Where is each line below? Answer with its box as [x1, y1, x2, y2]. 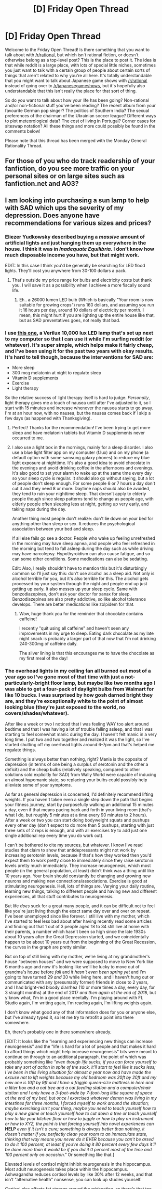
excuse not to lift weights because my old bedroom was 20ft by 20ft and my [5, 1074, 157, 1080]
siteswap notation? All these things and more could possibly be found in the [5, 123, 156, 129]
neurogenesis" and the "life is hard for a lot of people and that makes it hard [5, 1044, 156, 1049]
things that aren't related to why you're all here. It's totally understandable [5, 72, 152, 78]
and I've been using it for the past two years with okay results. [5, 348, 154, 354]
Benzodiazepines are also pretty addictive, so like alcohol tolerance [12, 596, 146, 602]
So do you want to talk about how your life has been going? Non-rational [5, 97, 149, 103]
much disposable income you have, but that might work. [5, 251, 140, 258]
